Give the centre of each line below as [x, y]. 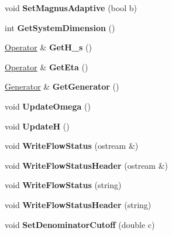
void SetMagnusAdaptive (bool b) [71, 8]
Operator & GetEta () [47, 67]
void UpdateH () [37, 126]
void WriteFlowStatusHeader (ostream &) [87, 165]
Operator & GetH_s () [48, 47]
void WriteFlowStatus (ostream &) [72, 146]
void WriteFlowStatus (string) [63, 185]
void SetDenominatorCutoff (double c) [80, 224]
